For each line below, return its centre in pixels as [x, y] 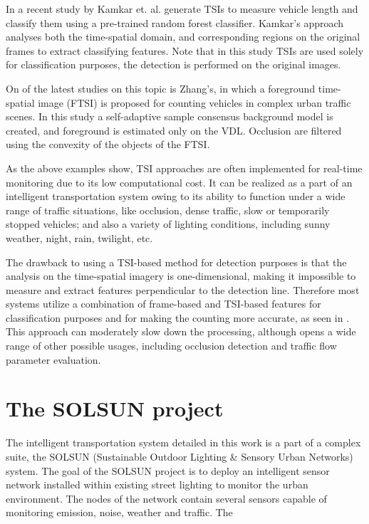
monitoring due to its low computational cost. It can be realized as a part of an [179, 182]
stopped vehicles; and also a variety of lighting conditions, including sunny [168, 224]
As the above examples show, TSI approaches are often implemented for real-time [184, 168]
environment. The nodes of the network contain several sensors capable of [166, 498]
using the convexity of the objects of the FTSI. [108, 144]
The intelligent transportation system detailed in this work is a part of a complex [183, 442]
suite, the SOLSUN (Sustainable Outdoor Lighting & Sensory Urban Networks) [180, 456]
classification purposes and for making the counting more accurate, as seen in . [178, 317]
